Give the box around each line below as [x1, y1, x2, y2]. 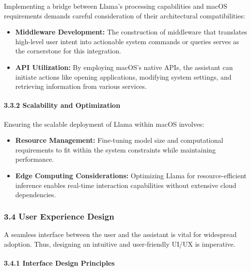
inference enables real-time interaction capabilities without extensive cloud [15, 180, 236, 190]
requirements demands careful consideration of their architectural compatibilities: [4, 10, 245, 20]
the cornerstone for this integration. [15, 46, 121, 56]
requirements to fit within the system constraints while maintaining [15, 144, 216, 154]
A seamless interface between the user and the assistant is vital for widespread [4, 229, 237, 239]
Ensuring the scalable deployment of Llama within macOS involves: [4, 119, 204, 129]
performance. [15, 154, 54, 164]
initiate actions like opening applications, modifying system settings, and [15, 71, 232, 82]
